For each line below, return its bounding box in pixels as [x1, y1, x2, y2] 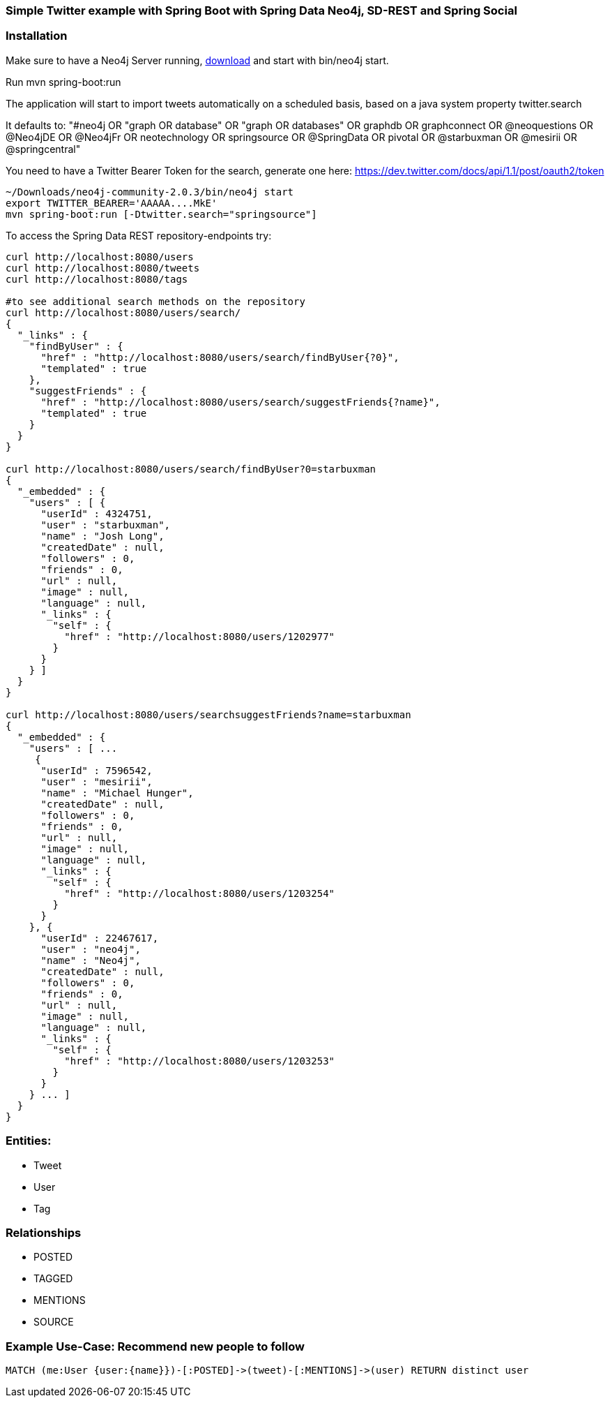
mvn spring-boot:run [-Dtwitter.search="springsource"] [6, 208, 317, 220]
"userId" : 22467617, [40, 932, 159, 944]
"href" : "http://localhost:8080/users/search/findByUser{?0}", [40, 351, 399, 363]
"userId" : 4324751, [40, 507, 153, 519]
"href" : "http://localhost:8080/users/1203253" [64, 1055, 335, 1067]
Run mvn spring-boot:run [6, 75, 121, 88]
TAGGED [33, 1272, 73, 1285]
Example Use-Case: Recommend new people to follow [6, 1339, 305, 1353]
